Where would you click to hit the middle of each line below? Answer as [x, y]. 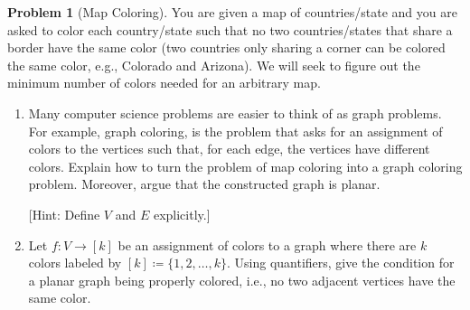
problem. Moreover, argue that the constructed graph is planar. [204, 184]
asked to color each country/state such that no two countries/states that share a [230, 29]
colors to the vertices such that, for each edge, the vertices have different [229, 149]
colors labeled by [75, 263]
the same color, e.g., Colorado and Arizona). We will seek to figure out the [214, 65]
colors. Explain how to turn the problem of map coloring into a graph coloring [245, 166]
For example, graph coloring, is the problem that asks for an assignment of [235, 131]
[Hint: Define [64, 214]
